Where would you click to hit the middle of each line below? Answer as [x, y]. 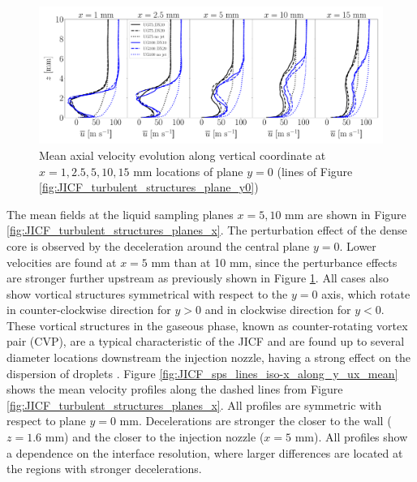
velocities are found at [62, 262]
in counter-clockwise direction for [89, 310]
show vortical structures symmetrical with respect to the [147, 293]
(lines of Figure [315, 171]
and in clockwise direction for [278, 310]
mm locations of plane [188, 171]
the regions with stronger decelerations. [104, 469]
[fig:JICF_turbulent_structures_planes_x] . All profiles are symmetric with [194, 405]
